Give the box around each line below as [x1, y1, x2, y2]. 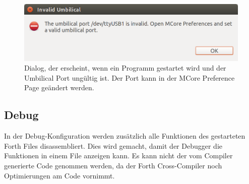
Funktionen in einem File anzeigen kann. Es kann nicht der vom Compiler [4, 150, 233, 161]
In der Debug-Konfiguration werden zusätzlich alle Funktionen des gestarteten [4, 131, 245, 141]
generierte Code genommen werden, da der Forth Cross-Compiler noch [4, 160, 222, 171]
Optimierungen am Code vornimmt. [4, 170, 115, 180]
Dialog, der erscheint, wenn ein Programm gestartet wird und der [24, 63, 226, 73]
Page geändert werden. [24, 82, 94, 93]
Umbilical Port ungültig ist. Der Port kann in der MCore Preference [24, 72, 235, 83]
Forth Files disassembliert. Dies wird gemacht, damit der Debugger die [4, 140, 223, 151]
